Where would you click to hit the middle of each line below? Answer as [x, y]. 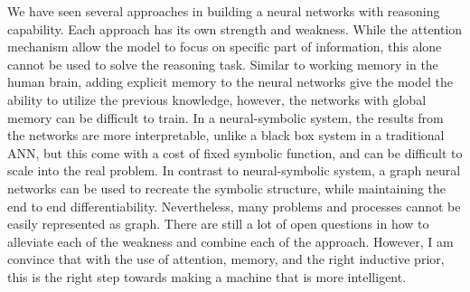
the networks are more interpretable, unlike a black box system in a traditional [226, 135]
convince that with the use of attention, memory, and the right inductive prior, [226, 259]
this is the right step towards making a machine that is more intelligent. [207, 276]
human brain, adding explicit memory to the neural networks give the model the [230, 82]
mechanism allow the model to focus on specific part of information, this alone [225, 47]
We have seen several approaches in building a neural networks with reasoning [224, 11]
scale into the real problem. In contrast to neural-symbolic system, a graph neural [234, 170]
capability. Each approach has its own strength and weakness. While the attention [235, 28]
